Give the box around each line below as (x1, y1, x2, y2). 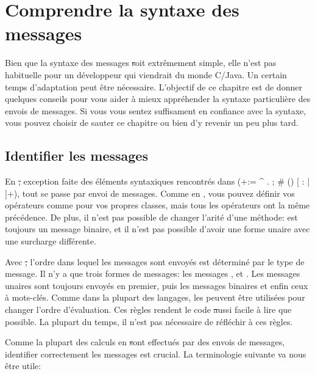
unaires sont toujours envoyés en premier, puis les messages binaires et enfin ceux (5, 279, 308, 291)
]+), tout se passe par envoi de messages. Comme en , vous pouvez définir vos (5, 186, 295, 199)
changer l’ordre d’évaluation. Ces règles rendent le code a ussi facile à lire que (5, 303, 292, 316)
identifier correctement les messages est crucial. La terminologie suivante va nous (5, 347, 306, 360)
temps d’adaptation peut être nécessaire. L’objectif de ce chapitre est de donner (5, 80, 302, 93)
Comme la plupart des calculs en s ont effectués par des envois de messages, (5, 335, 285, 348)
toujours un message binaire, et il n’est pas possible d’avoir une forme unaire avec (5, 222, 310, 235)
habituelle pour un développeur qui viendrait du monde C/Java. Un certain (5, 68, 287, 81)
